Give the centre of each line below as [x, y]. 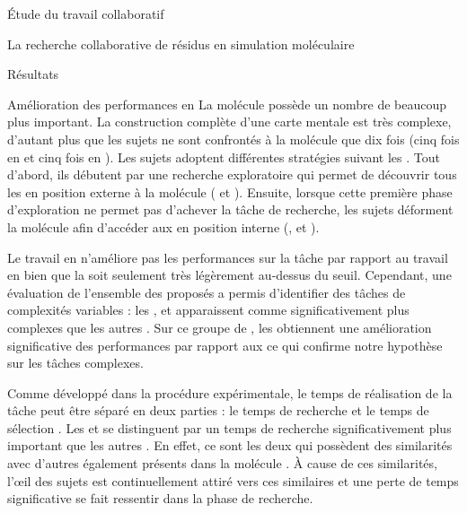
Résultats [33, 74]
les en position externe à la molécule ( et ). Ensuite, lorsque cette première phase [230, 191]
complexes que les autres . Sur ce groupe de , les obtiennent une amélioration [220, 327]
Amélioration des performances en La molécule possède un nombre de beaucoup [227, 104]
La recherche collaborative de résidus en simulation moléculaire [181, 43]
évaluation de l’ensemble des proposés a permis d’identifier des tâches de [207, 292]
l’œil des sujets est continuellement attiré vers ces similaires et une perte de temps [233, 480]
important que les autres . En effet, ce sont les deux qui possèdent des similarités [230, 445]
